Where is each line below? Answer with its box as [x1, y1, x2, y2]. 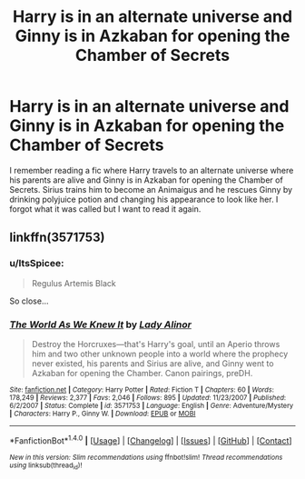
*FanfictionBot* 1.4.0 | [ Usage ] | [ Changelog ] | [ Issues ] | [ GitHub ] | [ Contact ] [9, 434, 292, 446]
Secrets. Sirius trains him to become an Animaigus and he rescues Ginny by [9, 184, 293, 195]
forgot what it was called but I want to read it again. [9, 203, 202, 215]
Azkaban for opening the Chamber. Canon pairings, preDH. [31, 367, 253, 378]
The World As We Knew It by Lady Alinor [9, 318, 192, 331]
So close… [9, 295, 49, 306]
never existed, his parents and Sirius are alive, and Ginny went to [31, 357, 274, 369]
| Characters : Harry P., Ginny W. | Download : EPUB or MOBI [9, 409, 196, 418]
